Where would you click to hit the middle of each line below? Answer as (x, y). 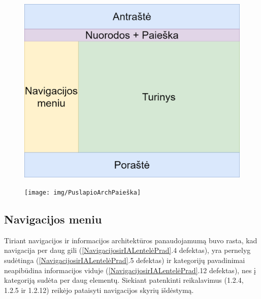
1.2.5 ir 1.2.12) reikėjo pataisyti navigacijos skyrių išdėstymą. (99, 290)
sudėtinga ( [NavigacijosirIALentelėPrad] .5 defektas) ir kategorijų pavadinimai (125, 260)
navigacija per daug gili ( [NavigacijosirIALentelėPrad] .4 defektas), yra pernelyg (127, 250)
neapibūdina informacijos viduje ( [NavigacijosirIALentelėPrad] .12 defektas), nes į (130, 270)
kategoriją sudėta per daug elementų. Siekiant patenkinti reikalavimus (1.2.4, (124, 280)
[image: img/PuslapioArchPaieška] (83, 193)
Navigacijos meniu (53, 219)
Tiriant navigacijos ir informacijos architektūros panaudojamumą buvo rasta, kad (131, 240)
